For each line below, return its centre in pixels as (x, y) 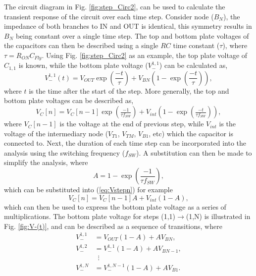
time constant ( (196, 45)
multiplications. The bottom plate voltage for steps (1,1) (90, 216)
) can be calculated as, (193, 65)
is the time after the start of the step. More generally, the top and (129, 90)
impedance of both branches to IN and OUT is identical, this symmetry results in (128, 26)
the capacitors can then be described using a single (81, 45)
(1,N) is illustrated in (218, 216)
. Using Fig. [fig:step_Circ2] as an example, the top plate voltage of (145, 55)
